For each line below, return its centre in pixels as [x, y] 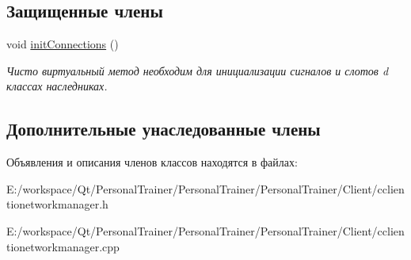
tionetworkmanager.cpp [63, 246]
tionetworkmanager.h [57, 204]
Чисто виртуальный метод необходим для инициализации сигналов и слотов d [198, 70]
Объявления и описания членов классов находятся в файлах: [152, 162]
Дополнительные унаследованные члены [164, 129]
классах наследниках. [57, 86]
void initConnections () [63, 44]
